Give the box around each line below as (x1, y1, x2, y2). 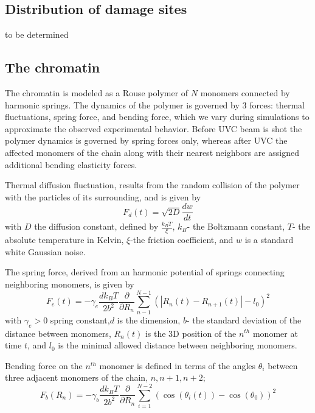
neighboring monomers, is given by (5, 278, 134, 291)
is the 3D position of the (145, 327, 237, 339)
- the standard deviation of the (186, 313, 302, 326)
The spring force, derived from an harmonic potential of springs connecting (5, 266, 285, 278)
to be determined (5, 28, 69, 41)
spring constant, (50, 313, 110, 326)
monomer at (252, 327, 298, 339)
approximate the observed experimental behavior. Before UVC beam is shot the (5, 122, 302, 135)
